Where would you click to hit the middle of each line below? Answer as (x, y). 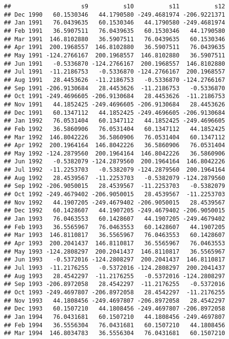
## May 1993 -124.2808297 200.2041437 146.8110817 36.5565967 (115, 251)
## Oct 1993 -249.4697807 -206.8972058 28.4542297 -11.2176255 (115, 292)
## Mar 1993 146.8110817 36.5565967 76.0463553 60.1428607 (115, 235)
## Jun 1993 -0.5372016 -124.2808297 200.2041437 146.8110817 (115, 260)
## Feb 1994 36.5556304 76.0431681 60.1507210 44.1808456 (115, 325)
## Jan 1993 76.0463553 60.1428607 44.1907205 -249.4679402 (115, 219)
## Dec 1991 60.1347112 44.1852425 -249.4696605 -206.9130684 (115, 113)
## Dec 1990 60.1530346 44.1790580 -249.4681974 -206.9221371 (115, 14)
